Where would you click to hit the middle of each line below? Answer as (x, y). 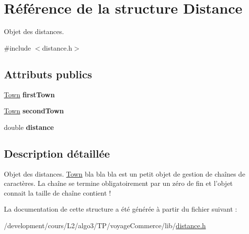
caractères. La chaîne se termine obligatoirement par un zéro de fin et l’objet (118, 183)
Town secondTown (34, 111)
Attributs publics (48, 74)
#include (18, 47)
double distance (29, 127)
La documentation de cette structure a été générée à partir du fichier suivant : (121, 209)
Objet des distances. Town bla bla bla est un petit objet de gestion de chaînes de (125, 173)
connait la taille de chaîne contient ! (57, 192)
